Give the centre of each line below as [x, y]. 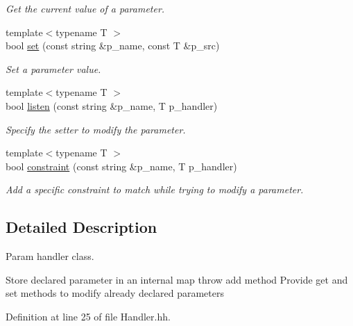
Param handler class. [50, 256]
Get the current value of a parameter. [85, 8]
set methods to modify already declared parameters [115, 293]
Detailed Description [81, 227]
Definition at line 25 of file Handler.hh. [88, 316]
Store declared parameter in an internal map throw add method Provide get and [177, 279]
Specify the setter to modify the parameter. [96, 129]
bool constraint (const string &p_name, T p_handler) [121, 166]
